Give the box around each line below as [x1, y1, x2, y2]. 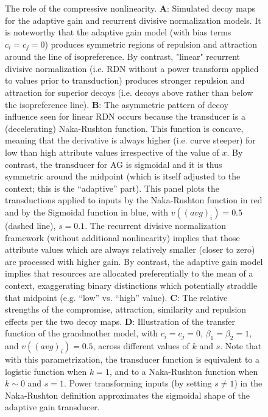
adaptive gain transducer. [5, 401, 100, 413]
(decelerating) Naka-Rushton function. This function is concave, [5, 121, 244, 134]
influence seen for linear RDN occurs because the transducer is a [5, 110, 245, 123]
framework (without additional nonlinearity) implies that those [5, 231, 240, 244]
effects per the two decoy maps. [5, 314, 122, 327]
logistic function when [5, 364, 87, 377]
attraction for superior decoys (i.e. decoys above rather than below [5, 86, 253, 99]
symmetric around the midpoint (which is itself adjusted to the [5, 170, 241, 183]
